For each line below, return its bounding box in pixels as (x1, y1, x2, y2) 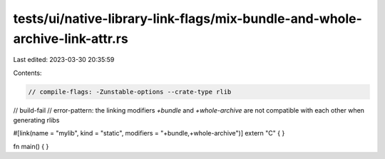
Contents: (13, 68, 42, 77)
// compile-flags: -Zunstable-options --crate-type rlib (28, 88, 232, 96)
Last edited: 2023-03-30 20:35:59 (13, 56, 115, 64)
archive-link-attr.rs (13, 31, 128, 46)
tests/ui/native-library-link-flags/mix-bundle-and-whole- (13, 11, 363, 26)
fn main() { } (13, 142, 49, 150)
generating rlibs (13, 116, 60, 125)
